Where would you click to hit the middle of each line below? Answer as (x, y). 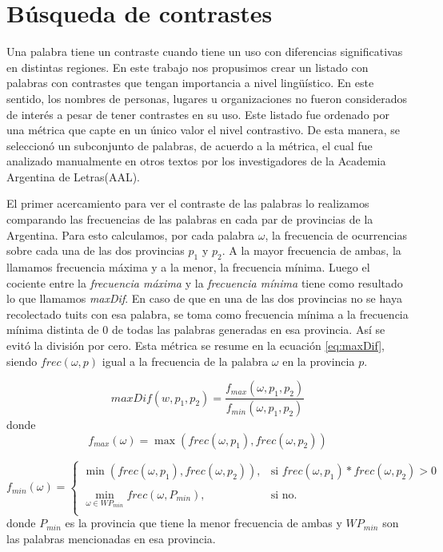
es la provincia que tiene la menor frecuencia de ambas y (204, 523)
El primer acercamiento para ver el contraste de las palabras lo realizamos (188, 203)
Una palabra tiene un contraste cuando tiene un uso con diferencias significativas (205, 52)
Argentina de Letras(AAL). (73, 176)
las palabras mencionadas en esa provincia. (111, 538)
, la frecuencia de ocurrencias (336, 234)
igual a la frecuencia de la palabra (185, 361)
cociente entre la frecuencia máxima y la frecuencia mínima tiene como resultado (205, 282)
